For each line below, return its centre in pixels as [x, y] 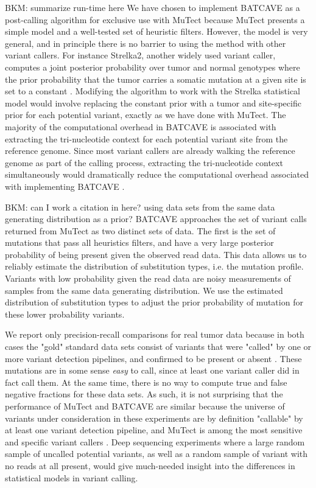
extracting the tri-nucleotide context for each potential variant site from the [146, 138]
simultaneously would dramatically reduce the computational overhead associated [157, 174]
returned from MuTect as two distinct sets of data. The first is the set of [140, 230]
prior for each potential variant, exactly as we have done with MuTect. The [146, 115]
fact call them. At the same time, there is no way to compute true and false [146, 382]
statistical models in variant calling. [72, 477]
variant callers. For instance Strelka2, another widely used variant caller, [140, 55]
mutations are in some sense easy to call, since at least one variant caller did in [152, 370]
